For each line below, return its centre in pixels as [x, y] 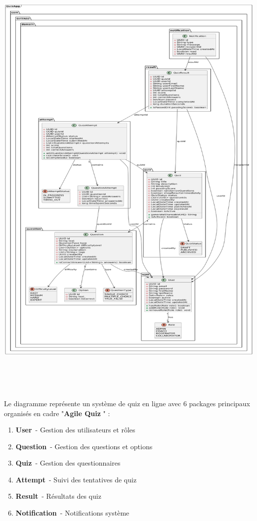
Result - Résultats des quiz [58, 496]
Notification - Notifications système [72, 513]
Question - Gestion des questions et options [84, 446]
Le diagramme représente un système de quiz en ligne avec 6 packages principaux [127, 403]
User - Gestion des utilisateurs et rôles [75, 430]
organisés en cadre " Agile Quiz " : [57, 413]
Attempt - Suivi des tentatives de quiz [76, 479]
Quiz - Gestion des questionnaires [68, 463]
